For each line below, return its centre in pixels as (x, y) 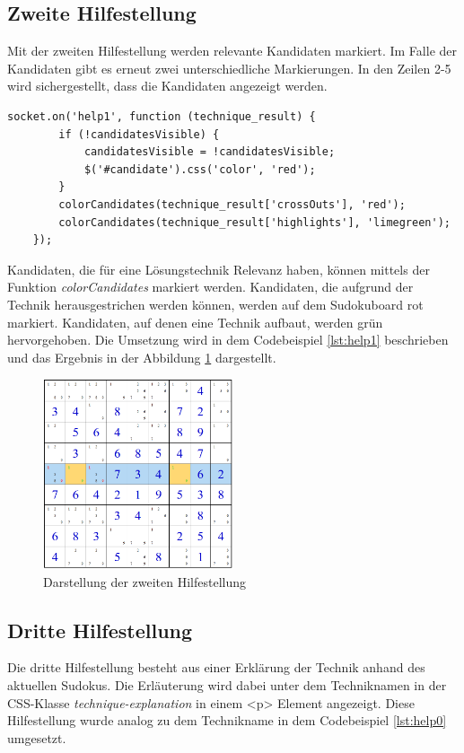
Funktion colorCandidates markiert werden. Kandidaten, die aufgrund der (210, 287)
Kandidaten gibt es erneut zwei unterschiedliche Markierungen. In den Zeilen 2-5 (229, 68)
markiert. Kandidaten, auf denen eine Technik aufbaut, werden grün (195, 322)
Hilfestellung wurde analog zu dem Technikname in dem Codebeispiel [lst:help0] (227, 720)
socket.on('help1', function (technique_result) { (162, 116)
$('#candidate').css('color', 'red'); (200, 169)
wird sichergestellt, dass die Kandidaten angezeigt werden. (167, 86)
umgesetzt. (37, 737)
